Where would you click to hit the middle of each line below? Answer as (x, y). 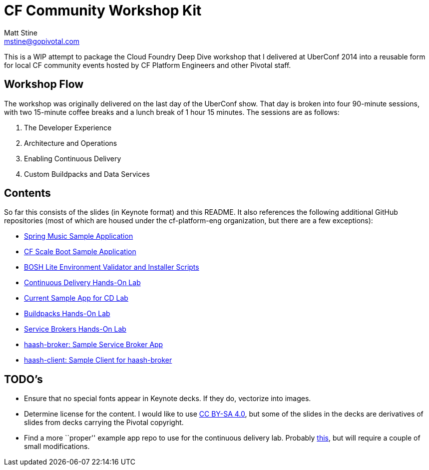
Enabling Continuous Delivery (73, 158)
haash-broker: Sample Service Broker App (94, 345)
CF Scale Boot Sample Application (80, 252)
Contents (27, 193)
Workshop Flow (44, 84)
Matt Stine (21, 32)
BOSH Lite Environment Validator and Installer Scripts (112, 267)
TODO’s (23, 379)
